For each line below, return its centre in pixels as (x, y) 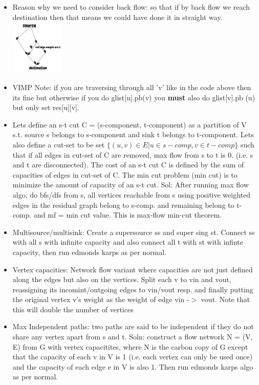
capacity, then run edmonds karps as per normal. (90, 252)
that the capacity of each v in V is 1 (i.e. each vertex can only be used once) (133, 357)
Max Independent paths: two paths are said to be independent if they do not (133, 326)
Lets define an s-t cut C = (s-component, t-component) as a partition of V (129, 124)
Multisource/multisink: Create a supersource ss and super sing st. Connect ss (134, 232)
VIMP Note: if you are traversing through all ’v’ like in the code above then (132, 87)
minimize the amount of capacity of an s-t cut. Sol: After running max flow (131, 185)
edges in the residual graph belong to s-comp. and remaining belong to (123, 205)
